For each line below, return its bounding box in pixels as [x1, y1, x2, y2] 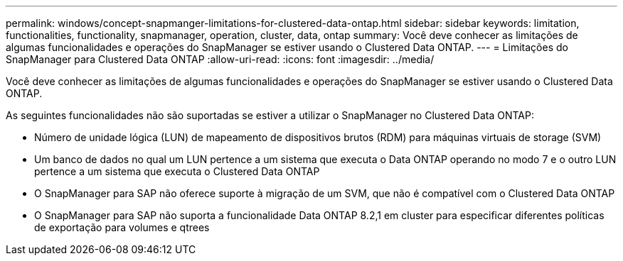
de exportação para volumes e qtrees [34, 221, 210, 233]
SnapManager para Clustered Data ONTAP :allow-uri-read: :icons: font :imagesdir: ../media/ [6, 53, 435, 65]
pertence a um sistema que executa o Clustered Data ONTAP [34, 165, 320, 177]
